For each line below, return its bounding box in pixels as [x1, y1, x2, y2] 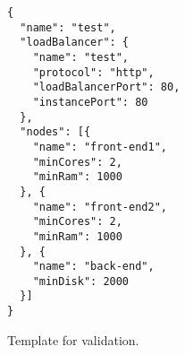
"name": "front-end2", [32, 200, 167, 213]
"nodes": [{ [20, 126, 91, 139]
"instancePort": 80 [32, 95, 148, 108]
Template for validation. [7, 330, 139, 349]
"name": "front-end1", [32, 140, 167, 153]
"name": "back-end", [32, 260, 155, 273]
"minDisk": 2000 [32, 274, 130, 288]
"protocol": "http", [32, 65, 155, 79]
